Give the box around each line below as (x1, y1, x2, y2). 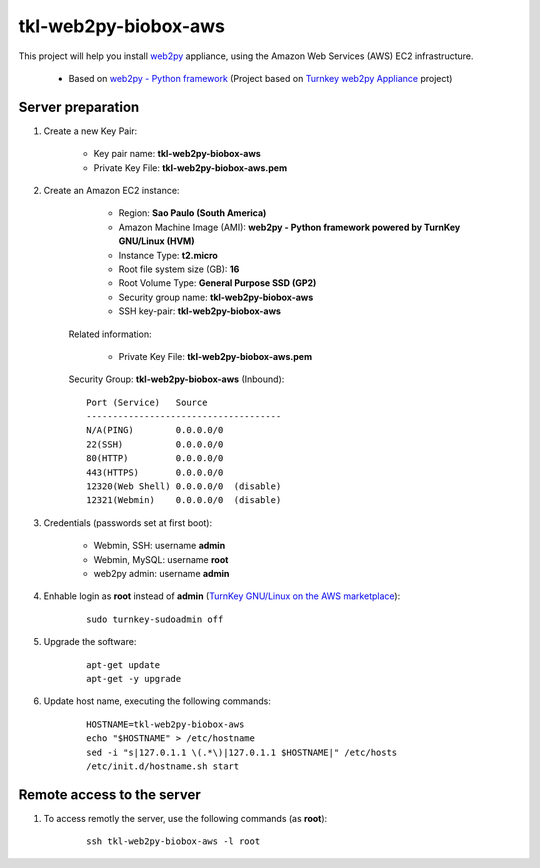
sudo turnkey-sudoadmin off (86, 613, 224, 625)
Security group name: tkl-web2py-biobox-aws (118, 291, 314, 303)
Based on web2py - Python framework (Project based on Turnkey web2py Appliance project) (68, 72, 453, 84)
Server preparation (18, 98, 140, 115)
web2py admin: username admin (93, 568, 230, 579)
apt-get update (86, 659, 161, 670)
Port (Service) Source (86, 396, 208, 408)
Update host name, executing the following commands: (43, 695, 272, 707)
